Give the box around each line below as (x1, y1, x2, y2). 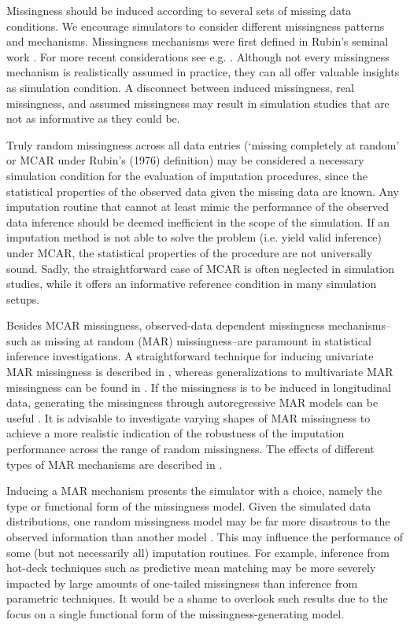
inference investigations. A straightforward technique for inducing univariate (6, 348, 374, 364)
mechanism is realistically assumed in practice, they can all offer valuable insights (6, 64, 400, 80)
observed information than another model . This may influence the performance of (6, 529, 403, 544)
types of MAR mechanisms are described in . (6, 455, 223, 472)
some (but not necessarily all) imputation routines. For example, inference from (6, 544, 390, 560)
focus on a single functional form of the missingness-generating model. (6, 605, 345, 621)
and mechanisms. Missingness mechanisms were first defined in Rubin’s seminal (6, 33, 389, 50)
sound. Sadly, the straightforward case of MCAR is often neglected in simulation (6, 260, 395, 276)
